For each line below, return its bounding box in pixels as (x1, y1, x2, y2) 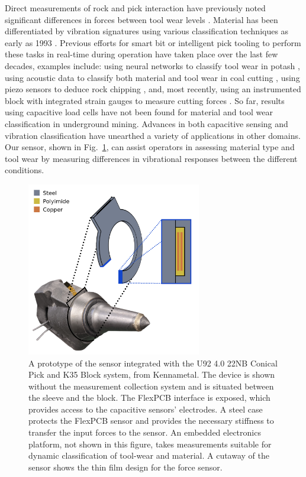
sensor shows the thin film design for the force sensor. (28, 460, 223, 473)
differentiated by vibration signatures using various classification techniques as (5, 25, 289, 37)
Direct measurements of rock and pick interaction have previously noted (5, 2, 266, 14)
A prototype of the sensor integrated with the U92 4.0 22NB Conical (28, 356, 278, 369)
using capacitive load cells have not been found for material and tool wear (5, 106, 273, 118)
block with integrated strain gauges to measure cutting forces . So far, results (5, 94, 285, 106)
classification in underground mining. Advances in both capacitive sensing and (5, 117, 288, 129)
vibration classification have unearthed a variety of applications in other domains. (5, 129, 301, 141)
